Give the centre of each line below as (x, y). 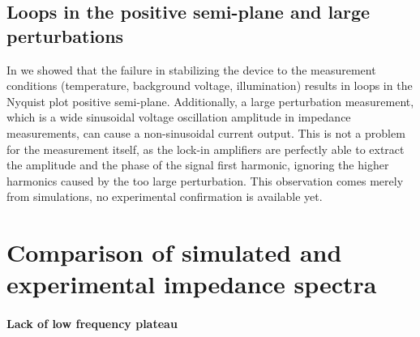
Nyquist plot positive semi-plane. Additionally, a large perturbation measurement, (210, 101)
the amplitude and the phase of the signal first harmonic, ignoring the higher (198, 165)
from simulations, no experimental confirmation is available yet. (165, 196)
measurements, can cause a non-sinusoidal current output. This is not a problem (206, 132)
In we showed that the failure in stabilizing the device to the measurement (191, 69)
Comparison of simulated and (174, 252)
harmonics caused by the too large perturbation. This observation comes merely (205, 180)
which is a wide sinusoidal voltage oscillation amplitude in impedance (179, 117)
